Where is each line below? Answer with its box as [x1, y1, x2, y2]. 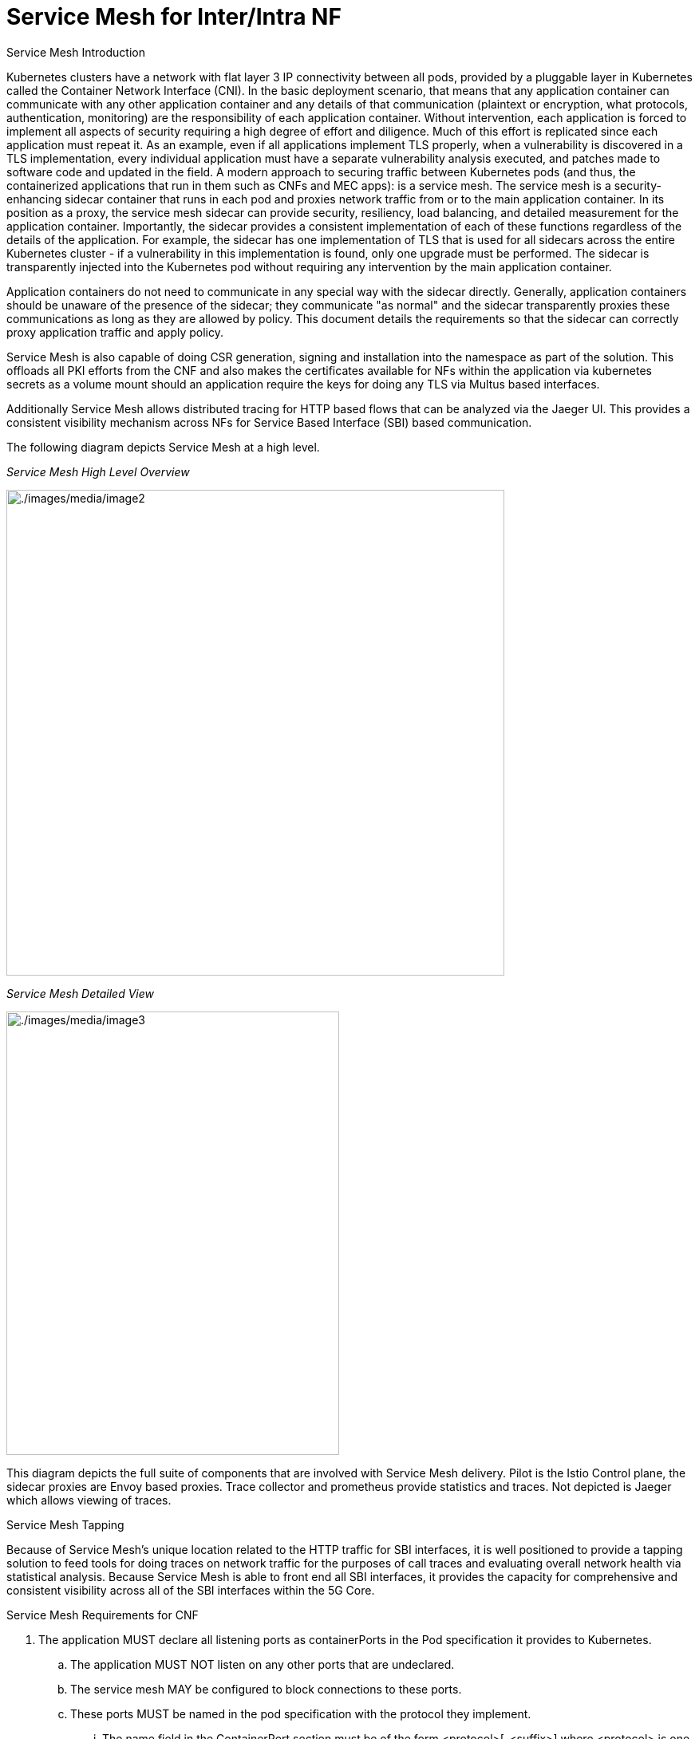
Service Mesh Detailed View [6, 986, 154, 1000]
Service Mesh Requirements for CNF [6, 1607, 199, 1622]
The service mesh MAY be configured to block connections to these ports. [70, 1682, 462, 1696]
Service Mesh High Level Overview [6, 464, 190, 479]
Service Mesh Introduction [6, 45, 145, 59]
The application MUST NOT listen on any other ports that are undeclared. [70, 1657, 455, 1671]
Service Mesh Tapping [6, 1517, 124, 1532]
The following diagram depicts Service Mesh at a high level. [6, 440, 320, 454]
